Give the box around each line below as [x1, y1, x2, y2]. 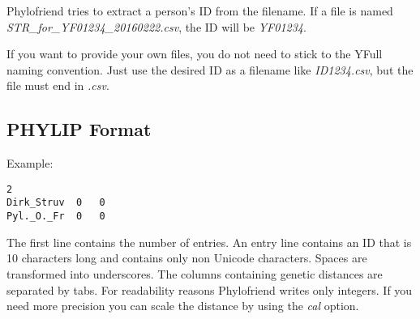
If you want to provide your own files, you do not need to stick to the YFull [6, 45, 383, 62]
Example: [6, 155, 54, 172]
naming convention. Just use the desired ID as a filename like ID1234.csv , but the [6, 61, 414, 78]
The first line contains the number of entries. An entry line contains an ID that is [6, 233, 412, 250]
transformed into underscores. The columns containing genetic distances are [6, 265, 383, 282]
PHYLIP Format [6, 117, 152, 142]
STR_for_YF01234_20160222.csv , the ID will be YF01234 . [6, 18, 306, 35]
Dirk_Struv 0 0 [6, 197, 105, 209]
